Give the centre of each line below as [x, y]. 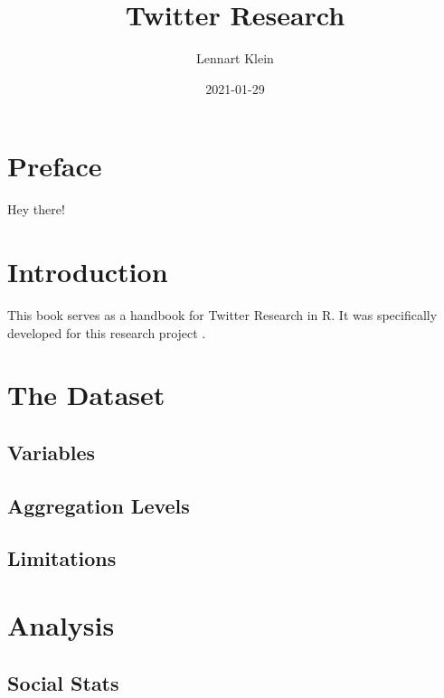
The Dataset [86, 395]
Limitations [62, 558]
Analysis [61, 625]
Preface [55, 166]
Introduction [88, 272]
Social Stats [63, 682]
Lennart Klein [235, 58]
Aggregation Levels [99, 505]
